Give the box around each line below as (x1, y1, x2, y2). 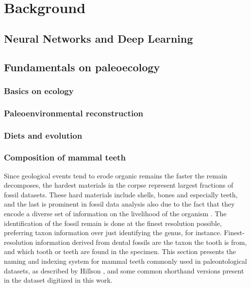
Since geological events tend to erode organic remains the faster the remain (4, 170, 227, 180)
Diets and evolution (4, 129, 83, 141)
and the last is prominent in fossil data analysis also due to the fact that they (4, 199, 235, 209)
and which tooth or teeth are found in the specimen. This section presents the (4, 246, 236, 256)
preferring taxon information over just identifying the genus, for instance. (4, 227, 222, 238)
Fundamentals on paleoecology (4, 59, 160, 74)
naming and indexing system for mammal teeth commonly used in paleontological (4, 256, 247, 266)
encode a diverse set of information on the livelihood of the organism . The (4, 208, 227, 219)
